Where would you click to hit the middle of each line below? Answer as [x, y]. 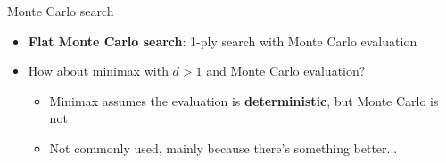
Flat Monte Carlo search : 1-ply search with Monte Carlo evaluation [223, 41]
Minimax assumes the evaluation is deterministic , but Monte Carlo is [244, 100]
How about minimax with [98, 71]
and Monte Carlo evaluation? [286, 71]
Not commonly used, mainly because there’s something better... [223, 147]
